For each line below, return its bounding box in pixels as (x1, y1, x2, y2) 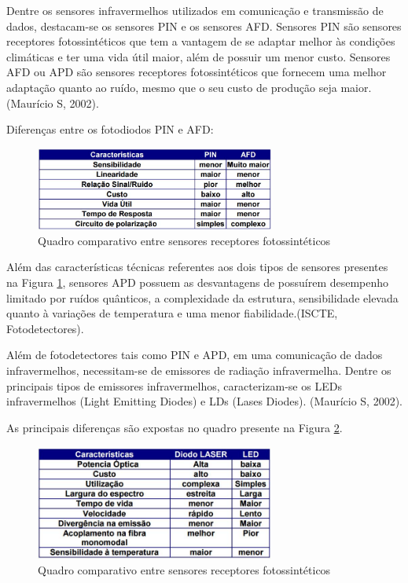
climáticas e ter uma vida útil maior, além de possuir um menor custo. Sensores (6, 48, 391, 64)
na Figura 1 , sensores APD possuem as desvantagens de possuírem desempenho (6, 274, 389, 291)
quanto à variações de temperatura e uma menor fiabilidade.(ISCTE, (6, 305, 338, 321)
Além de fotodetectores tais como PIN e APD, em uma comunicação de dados (6, 346, 383, 363)
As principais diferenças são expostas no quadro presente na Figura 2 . (6, 419, 343, 435)
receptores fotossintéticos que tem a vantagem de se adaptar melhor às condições (6, 33, 395, 49)
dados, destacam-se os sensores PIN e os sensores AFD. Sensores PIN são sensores (6, 17, 402, 34)
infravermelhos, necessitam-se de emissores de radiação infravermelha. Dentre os (6, 362, 391, 379)
